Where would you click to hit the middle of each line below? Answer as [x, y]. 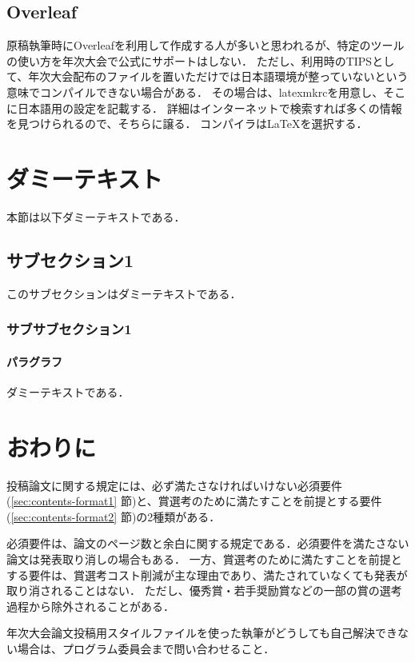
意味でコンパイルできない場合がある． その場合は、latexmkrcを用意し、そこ [206, 92]
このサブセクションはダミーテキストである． [124, 293]
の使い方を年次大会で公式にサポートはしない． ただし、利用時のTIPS [190, 60]
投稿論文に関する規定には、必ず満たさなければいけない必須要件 [174, 485]
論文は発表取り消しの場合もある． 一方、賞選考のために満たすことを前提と [204, 559]
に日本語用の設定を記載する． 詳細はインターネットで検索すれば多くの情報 [204, 108]
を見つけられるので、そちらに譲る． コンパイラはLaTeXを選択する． [187, 124]
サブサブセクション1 [69, 329]
